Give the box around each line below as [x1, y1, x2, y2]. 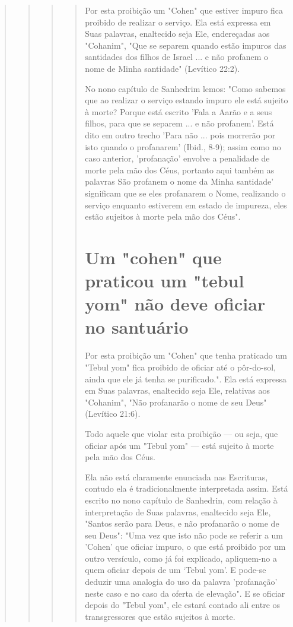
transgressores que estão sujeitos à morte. [85, 610, 235, 622]
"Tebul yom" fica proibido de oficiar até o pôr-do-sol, [85, 360, 276, 373]
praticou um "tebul [85, 268, 244, 293]
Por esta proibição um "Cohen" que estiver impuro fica [85, 4, 283, 16]
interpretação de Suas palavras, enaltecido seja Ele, [85, 505, 271, 518]
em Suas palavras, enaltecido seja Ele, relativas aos [85, 384, 270, 397]
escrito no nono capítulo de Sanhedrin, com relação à [85, 493, 278, 506]
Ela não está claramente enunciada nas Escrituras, [85, 470, 268, 483]
